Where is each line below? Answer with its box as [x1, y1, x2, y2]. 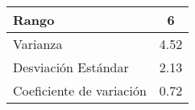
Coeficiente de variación [13, 81, 147, 100]
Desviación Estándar [13, 58, 129, 76]
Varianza [13, 35, 63, 53]
